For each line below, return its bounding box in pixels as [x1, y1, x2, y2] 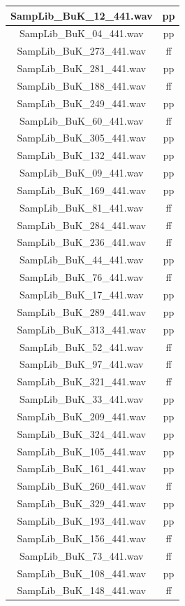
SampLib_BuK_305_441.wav [17, 130, 146, 145]
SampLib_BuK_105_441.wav [17, 443, 146, 458]
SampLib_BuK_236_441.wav [17, 235, 146, 249]
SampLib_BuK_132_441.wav [17, 148, 146, 163]
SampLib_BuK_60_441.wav [20, 113, 144, 128]
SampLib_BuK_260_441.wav [17, 478, 146, 493]
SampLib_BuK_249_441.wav [17, 95, 146, 110]
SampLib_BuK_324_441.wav [17, 426, 146, 441]
